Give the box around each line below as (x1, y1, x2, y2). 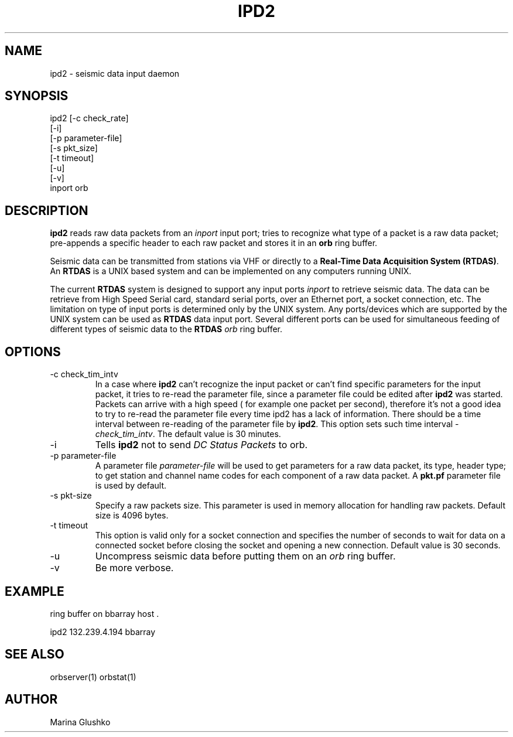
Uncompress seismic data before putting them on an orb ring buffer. (95, 550, 396, 562)
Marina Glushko (50, 716, 111, 727)
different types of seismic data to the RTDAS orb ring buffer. (50, 324, 283, 335)
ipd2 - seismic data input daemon (50, 68, 180, 79)
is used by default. (95, 480, 167, 491)
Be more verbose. (95, 562, 174, 574)
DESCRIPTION (5, 203, 88, 218)
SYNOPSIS (5, 88, 69, 104)
